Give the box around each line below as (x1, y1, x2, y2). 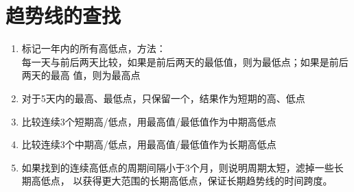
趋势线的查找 (5, 1, 121, 29)
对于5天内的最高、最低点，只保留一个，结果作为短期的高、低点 (21, 91, 305, 105)
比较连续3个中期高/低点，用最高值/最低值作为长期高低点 (21, 137, 276, 152)
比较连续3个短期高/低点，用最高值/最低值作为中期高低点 (21, 114, 276, 128)
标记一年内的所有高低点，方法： (21, 41, 166, 56)
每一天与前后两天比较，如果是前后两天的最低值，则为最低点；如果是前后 (21, 54, 349, 69)
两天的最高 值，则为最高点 (21, 68, 141, 82)
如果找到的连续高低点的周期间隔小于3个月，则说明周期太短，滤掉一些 (21, 160, 334, 174)
